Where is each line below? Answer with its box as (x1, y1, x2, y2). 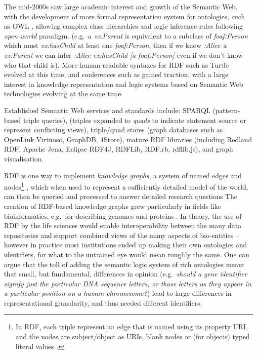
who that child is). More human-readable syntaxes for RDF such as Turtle (4, 59, 229, 70)
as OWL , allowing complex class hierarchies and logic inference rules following (4, 21, 243, 31)
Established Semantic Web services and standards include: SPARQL (4, 105, 211, 115)
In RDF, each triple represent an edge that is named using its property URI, (15, 321, 248, 332)
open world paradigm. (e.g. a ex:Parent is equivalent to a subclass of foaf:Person (4, 30, 248, 40)
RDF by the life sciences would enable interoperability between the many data (4, 220, 242, 231)
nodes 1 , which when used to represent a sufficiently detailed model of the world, (4, 180, 248, 192)
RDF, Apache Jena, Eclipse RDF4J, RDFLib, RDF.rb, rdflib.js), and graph (4, 144, 233, 154)
